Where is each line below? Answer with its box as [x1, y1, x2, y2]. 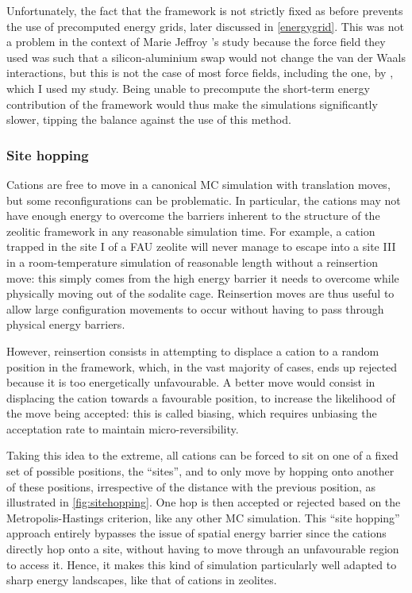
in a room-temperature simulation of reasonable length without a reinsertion [6, 253, 378, 270]
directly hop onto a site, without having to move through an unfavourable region [6, 541, 399, 557]
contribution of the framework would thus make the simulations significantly [6, 95, 378, 112]
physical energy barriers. [6, 316, 125, 333]
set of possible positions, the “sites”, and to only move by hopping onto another [6, 463, 395, 479]
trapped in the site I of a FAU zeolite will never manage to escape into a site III [6, 238, 396, 255]
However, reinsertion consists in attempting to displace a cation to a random [6, 342, 379, 359]
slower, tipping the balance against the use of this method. [6, 111, 291, 128]
